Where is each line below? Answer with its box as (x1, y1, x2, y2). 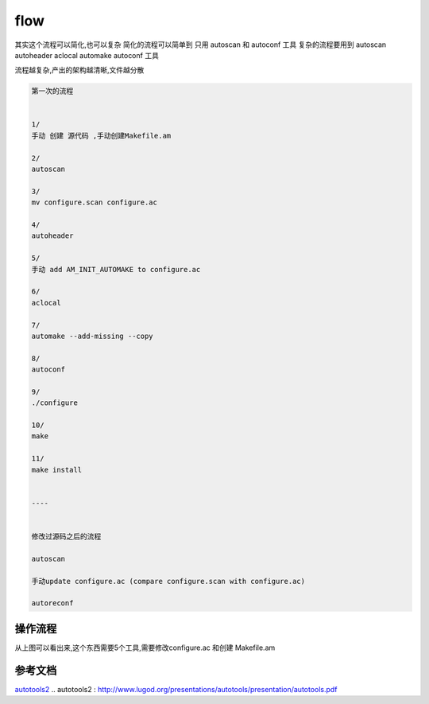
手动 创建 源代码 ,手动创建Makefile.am (31, 131, 172, 140)
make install (31, 465, 83, 474)
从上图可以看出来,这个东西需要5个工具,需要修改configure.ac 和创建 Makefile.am (14, 643, 276, 652)
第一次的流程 (31, 87, 74, 95)
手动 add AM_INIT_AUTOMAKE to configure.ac (31, 265, 201, 274)
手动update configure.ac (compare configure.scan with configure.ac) (31, 577, 306, 585)
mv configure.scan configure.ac (31, 198, 158, 207)
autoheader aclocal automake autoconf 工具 (14, 50, 159, 60)
